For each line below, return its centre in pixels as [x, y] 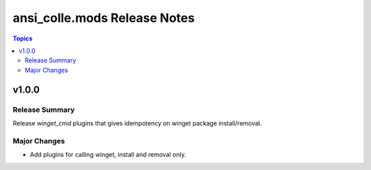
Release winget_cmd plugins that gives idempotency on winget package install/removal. [137, 123]
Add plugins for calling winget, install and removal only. [108, 155]
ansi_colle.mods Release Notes [104, 18]
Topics [23, 38]
